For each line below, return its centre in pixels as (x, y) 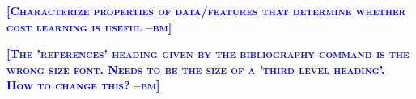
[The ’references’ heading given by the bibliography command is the (208, 54)
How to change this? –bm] (83, 85)
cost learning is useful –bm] (89, 26)
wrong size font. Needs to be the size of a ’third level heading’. (196, 69)
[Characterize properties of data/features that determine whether (206, 10)
